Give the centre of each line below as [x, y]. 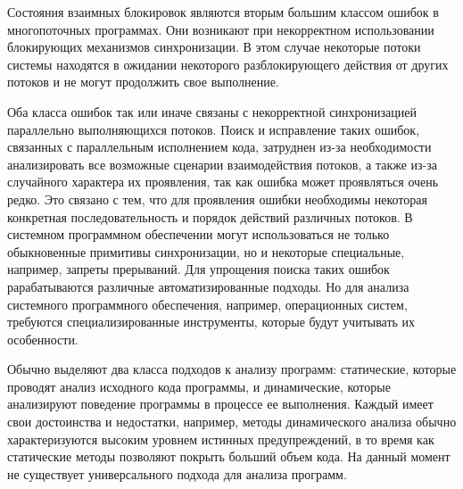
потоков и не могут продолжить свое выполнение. [143, 82]
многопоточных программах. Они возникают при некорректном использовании [221, 29]
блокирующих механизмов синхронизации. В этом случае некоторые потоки [214, 47]
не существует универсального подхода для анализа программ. [177, 473]
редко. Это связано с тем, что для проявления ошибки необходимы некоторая [217, 199]
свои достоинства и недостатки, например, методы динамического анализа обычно [232, 422]
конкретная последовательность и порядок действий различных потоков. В [210, 216]
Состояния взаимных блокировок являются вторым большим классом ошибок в [223, 12]
